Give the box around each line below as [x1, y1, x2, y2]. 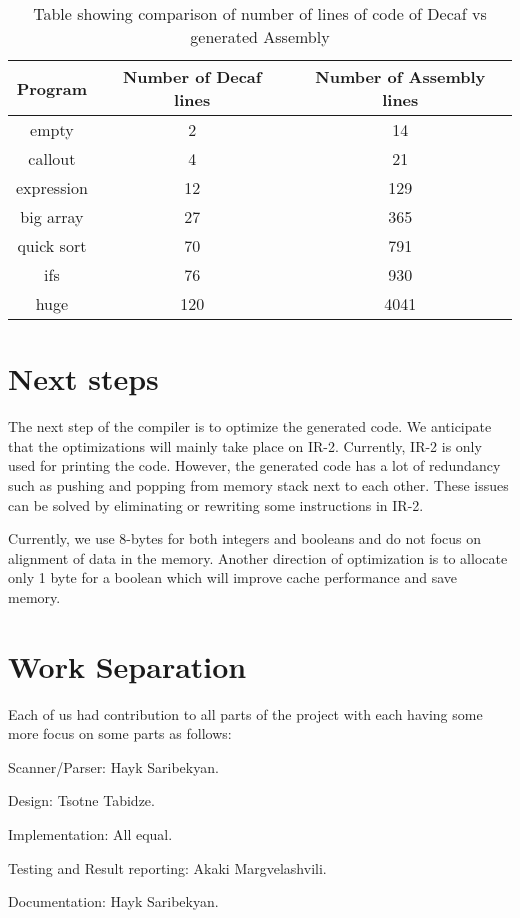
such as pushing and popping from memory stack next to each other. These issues [8, 474, 509, 495]
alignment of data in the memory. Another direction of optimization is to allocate [8, 547, 508, 568]
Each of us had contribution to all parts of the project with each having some [8, 703, 483, 724]
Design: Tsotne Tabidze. [8, 790, 155, 811]
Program [16, 76, 88, 100]
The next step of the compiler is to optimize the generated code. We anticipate [8, 416, 492, 437]
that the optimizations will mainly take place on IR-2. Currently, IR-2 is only [8, 435, 482, 456]
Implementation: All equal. [8, 823, 173, 844]
